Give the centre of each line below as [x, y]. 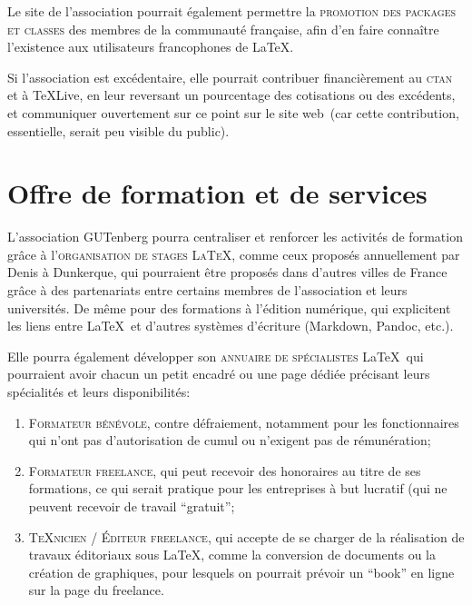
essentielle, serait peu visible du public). [118, 130]
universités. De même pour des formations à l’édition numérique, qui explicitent [229, 307]
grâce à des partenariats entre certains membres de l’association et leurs [207, 290]
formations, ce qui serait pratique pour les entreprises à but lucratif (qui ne [238, 488]
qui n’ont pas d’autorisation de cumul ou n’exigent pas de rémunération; [230, 440]
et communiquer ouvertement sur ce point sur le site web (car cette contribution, [233, 112]
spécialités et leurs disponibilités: [99, 392]
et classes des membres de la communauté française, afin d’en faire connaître [223, 29]
